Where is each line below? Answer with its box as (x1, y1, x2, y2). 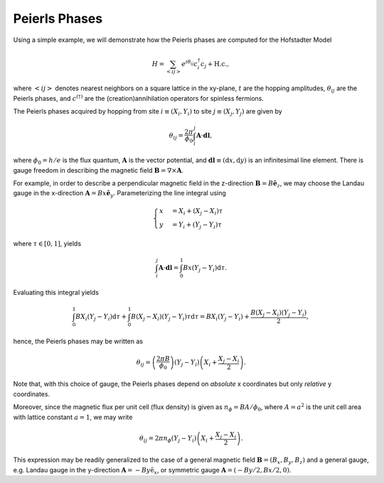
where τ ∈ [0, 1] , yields (13, 239, 82, 248)
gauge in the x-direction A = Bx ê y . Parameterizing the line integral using (13, 189, 227, 199)
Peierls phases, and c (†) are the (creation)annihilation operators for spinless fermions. (13, 93, 265, 102)
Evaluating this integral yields (13, 288, 100, 296)
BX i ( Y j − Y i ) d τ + (75, 313, 127, 322)
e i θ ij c (181, 59, 198, 67)
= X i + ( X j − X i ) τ (171, 207, 223, 217)
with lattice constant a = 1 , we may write (13, 413, 133, 421)
